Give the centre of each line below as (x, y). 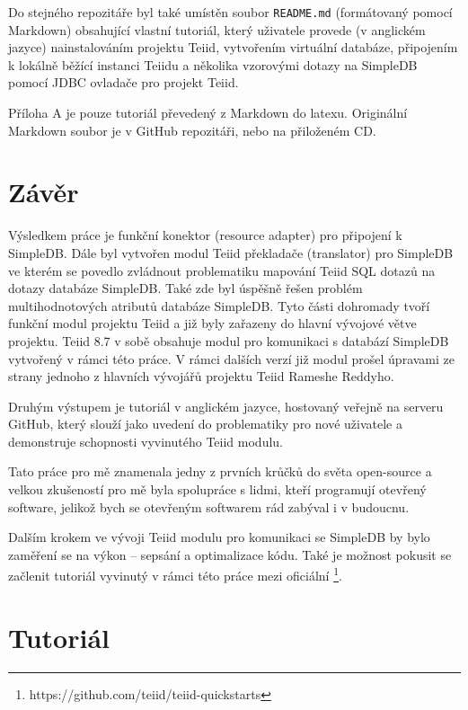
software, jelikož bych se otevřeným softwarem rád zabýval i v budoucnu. (209, 506)
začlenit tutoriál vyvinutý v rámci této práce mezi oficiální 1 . (175, 574)
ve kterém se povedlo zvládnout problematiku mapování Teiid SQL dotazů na (222, 270)
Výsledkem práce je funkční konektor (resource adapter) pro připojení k (205, 235)
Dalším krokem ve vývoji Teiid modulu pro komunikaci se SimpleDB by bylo (219, 537)
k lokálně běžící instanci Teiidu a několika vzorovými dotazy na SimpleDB (213, 64)
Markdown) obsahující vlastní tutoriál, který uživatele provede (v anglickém (217, 29)
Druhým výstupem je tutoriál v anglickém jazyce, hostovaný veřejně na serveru (226, 406)
